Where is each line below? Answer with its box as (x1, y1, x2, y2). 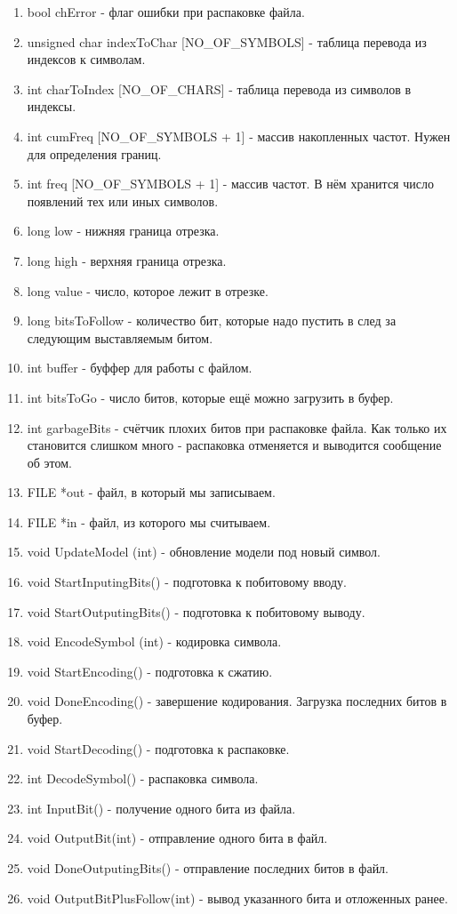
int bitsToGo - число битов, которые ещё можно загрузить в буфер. (27, 388, 394, 406)
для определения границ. (27, 144, 162, 163)
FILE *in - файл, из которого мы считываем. (27, 512, 271, 531)
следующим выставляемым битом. (27, 328, 213, 347)
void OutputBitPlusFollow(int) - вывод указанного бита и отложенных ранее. (27, 888, 448, 907)
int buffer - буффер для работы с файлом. (27, 358, 253, 377)
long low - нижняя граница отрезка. (27, 221, 220, 240)
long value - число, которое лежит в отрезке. (27, 281, 269, 300)
